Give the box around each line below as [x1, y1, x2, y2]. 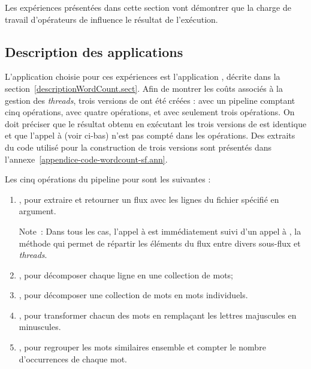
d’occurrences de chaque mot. [19, 352, 127, 365]
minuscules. [19, 320, 61, 333]
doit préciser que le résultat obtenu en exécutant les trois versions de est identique [5, 117, 307, 130]
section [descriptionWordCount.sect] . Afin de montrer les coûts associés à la [5, 82, 283, 94]
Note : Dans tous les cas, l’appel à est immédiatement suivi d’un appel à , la [19, 224, 301, 237]
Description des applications [5, 42, 183, 61]
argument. [19, 205, 56, 217]
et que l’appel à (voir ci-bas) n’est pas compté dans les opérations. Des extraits [5, 129, 295, 142]
